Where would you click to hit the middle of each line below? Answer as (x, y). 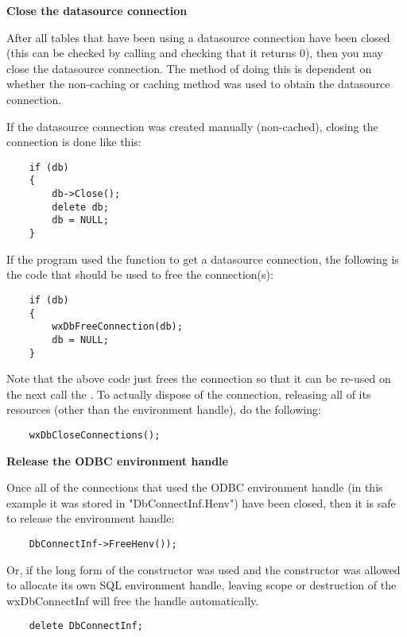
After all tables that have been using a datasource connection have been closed (198, 37)
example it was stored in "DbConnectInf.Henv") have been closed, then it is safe (201, 502)
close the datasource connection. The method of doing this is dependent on (189, 68)
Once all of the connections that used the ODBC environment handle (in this (195, 487)
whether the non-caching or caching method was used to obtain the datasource (198, 84)
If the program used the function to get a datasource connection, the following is (203, 259)
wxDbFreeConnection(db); (117, 327)
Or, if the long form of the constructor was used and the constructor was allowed (203, 569)
